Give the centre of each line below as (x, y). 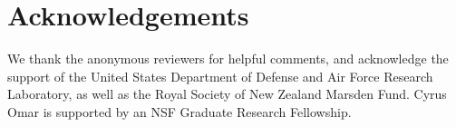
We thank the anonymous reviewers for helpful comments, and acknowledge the (228, 59)
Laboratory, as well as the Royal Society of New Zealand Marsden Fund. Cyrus (227, 94)
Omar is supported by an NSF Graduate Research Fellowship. (179, 111)
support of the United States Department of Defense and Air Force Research (220, 76)
